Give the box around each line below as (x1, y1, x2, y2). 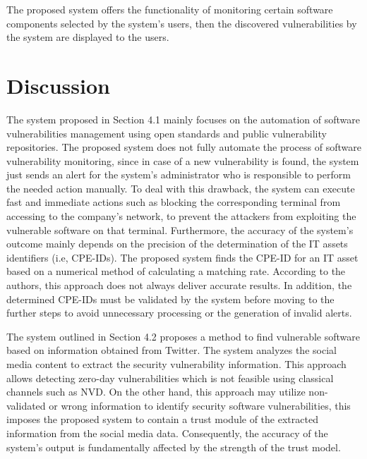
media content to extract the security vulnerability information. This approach (6, 357, 347, 371)
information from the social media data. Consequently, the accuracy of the (6, 425, 328, 440)
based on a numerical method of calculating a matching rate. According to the (6, 264, 346, 279)
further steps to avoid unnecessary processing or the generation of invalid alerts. (6, 305, 352, 320)
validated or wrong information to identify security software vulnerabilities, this (6, 398, 351, 412)
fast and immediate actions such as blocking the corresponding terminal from (6, 195, 341, 209)
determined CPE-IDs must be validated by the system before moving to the (6, 291, 335, 306)
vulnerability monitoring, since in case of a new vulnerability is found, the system (6, 153, 359, 168)
